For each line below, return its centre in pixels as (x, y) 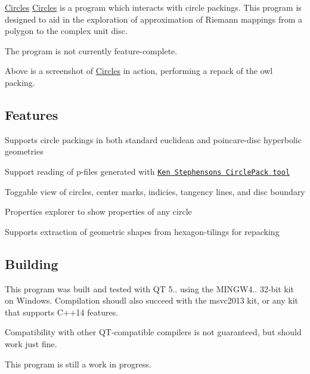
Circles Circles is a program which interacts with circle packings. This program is (153, 7)
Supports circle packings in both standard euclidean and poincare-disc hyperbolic (153, 139)
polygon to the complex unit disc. (66, 31)
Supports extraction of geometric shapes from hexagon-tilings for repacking (142, 231)
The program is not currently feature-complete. (91, 50)
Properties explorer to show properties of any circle (98, 211)
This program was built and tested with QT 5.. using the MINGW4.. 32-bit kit (150, 288)
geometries (24, 151)
